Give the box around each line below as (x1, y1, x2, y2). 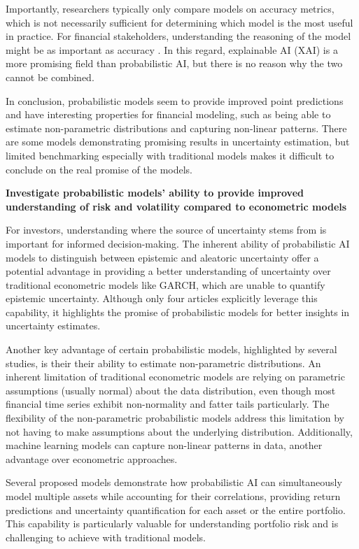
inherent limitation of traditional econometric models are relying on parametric (6, 369, 345, 384)
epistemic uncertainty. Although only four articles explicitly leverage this (6, 291, 318, 306)
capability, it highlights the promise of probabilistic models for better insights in (6, 304, 350, 319)
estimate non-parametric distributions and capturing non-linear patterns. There (6, 120, 347, 135)
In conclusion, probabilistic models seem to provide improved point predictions (6, 93, 344, 108)
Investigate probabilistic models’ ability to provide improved (6, 185, 304, 200)
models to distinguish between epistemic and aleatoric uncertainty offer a (6, 250, 319, 264)
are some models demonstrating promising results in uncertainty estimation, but (6, 134, 350, 149)
